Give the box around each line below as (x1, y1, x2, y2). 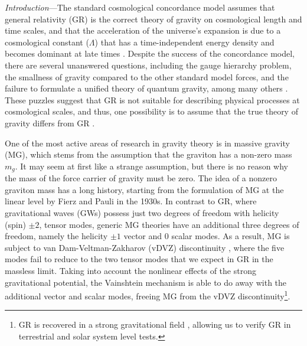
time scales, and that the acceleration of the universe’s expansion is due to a (5, 24, 281, 37)
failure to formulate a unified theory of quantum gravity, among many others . (5, 82, 288, 94)
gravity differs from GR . (5, 116, 95, 129)
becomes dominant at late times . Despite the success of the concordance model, (5, 47, 295, 60)
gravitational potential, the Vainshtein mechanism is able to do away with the (5, 276, 287, 288)
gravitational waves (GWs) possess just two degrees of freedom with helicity (5, 206, 279, 218)
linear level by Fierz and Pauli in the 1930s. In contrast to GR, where (5, 195, 257, 207)
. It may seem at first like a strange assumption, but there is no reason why (15, 159, 289, 172)
